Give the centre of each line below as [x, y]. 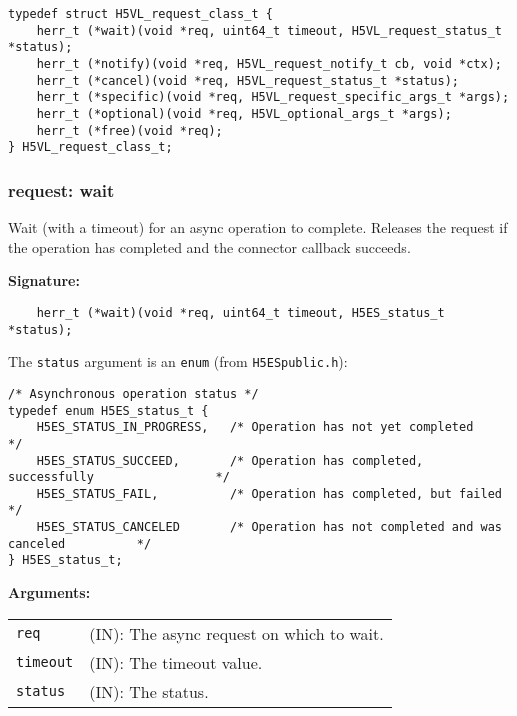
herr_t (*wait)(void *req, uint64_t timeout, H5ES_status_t [240, 312]
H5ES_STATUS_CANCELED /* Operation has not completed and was [269, 527]
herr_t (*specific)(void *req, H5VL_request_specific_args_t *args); [273, 97]
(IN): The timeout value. [176, 662]
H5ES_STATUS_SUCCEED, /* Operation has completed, [230, 460]
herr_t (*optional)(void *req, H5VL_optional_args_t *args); [244, 113]
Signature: [44, 280]
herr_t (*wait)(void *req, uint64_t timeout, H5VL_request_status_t [269, 30]
